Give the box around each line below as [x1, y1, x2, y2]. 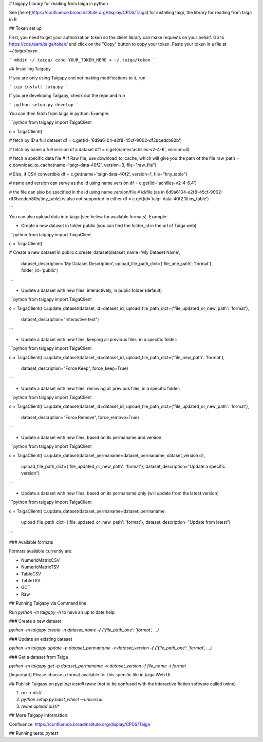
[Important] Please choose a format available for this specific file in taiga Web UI [9, 672, 170, 678]
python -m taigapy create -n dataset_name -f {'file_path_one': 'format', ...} [9, 627, 159, 633]
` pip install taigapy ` [9, 84, 68, 90]
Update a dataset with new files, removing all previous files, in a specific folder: [21, 385, 180, 391]
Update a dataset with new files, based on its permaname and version [21, 434, 162, 440]
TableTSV [21, 578, 41, 583]
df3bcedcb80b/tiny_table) [9, 195, 61, 202]
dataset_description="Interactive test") [21, 317, 99, 323]
